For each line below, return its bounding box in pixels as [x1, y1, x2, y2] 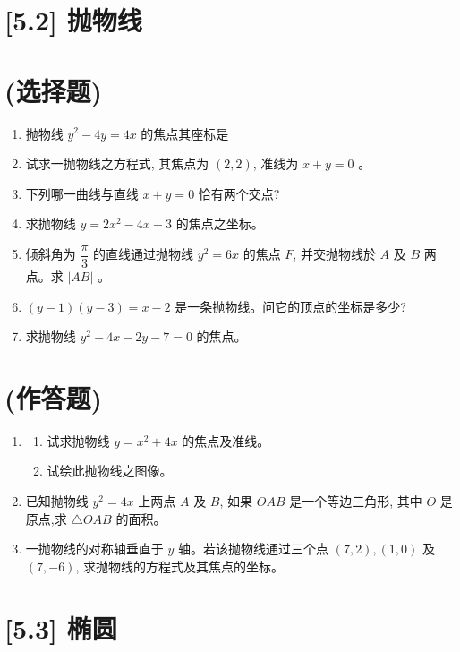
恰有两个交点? [198, 184, 280, 202]
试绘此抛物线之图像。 [47, 461, 173, 480]
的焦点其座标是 [141, 124, 229, 142]
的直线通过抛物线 [93, 244, 194, 263]
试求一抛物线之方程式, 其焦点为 [25, 154, 209, 173]
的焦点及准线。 [182, 431, 270, 450]
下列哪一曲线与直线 [25, 184, 139, 202]
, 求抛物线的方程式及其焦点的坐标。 [75, 556, 284, 575]
